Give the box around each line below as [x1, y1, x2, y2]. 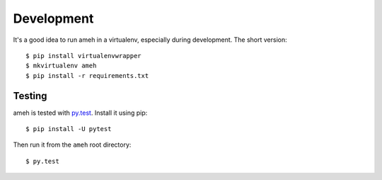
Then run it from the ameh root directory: [13, 140, 132, 149]
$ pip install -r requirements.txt [25, 72, 149, 79]
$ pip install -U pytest [25, 125, 112, 133]
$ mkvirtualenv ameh [25, 62, 97, 70]
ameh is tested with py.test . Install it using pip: [13, 108, 148, 117]
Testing [13, 89, 47, 102]
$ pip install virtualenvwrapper [25, 52, 141, 60]
